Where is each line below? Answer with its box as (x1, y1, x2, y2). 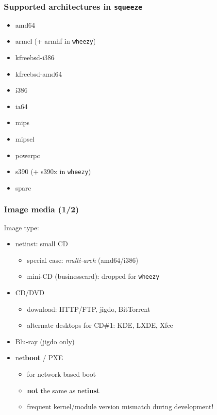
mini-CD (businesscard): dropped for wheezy (27, 271, 160, 281)
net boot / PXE (15, 352, 63, 363)
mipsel (15, 134, 34, 144)
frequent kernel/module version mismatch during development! (27, 401, 214, 412)
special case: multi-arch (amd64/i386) (27, 255, 139, 265)
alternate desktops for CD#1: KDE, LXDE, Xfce (27, 320, 173, 330)
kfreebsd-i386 (15, 52, 55, 63)
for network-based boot (27, 369, 96, 379)
